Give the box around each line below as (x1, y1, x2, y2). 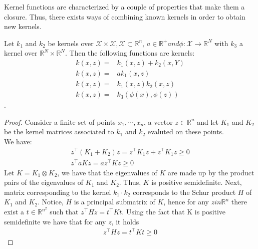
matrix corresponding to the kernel (4, 186, 111, 197)
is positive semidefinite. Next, (151, 177, 242, 187)
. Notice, (38, 196, 64, 207)
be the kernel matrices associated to (4, 126, 114, 137)
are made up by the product (168, 167, 254, 177)
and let (197, 116, 218, 127)
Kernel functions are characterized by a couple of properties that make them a (4, 2, 245, 12)
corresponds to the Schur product (133, 186, 236, 197)
